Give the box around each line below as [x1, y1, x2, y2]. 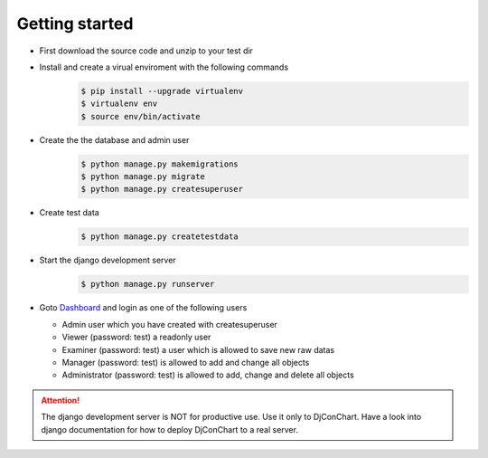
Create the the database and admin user [39, 134, 190, 145]
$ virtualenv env [80, 99, 158, 109]
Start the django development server [39, 254, 176, 266]
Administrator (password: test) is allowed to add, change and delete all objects [61, 369, 354, 380]
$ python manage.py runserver [80, 279, 215, 290]
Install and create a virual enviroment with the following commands [39, 62, 289, 72]
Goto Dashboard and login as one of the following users [39, 302, 248, 313]
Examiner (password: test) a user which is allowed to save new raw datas [61, 344, 334, 355]
